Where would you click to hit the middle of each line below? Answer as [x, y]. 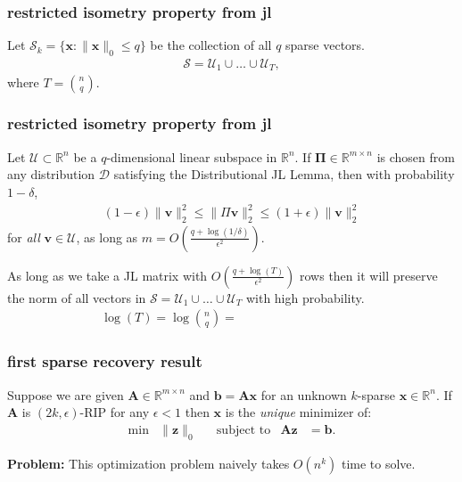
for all [24, 237]
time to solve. [378, 463]
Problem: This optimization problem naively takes [148, 463]
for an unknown [304, 394]
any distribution [51, 174]
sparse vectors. [326, 45]
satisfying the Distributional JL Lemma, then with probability [284, 174]
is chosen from [416, 156]
